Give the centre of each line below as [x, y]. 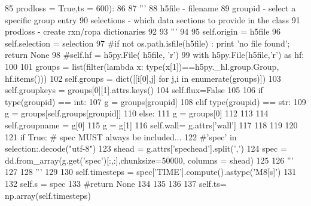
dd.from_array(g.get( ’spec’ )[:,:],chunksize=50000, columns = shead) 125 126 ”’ [150, 160]
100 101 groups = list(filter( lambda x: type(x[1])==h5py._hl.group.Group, [142, 66]
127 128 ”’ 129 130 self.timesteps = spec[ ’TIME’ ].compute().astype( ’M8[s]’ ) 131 [151, 172]
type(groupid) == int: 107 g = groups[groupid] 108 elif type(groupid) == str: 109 [155, 101]
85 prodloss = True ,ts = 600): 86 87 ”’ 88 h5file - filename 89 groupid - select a [150, 8]
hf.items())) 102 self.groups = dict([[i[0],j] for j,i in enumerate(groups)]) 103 [143, 78]
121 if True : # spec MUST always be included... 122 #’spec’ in [121, 136]
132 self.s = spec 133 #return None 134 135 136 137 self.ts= [116, 183]
